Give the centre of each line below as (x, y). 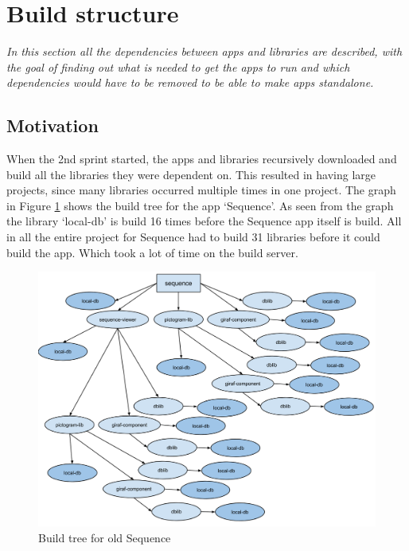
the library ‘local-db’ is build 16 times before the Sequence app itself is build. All (204, 221)
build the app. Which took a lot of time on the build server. (152, 252)
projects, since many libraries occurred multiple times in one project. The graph (201, 190)
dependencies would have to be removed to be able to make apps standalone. (190, 82)
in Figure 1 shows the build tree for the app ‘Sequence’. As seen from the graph (200, 205)
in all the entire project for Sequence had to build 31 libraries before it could (193, 237)
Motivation (53, 125)
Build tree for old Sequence (105, 537)
